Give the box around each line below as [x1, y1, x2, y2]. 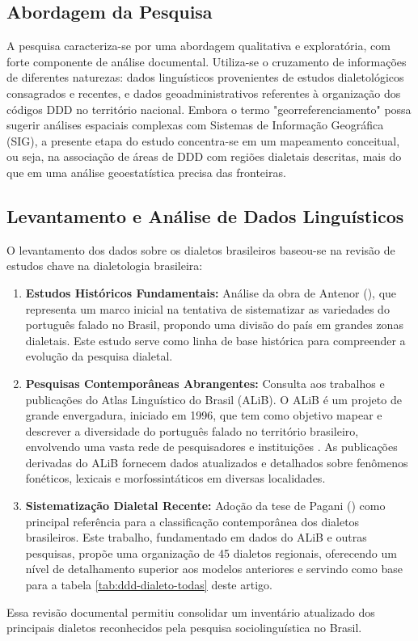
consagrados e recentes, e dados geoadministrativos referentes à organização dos [6, 84, 401, 101]
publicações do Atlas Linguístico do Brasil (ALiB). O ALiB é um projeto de [25, 390, 402, 407]
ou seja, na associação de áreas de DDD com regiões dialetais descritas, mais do [6, 148, 402, 165]
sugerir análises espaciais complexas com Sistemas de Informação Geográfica [6, 116, 384, 133]
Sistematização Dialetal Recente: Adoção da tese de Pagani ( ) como [25, 497, 386, 514]
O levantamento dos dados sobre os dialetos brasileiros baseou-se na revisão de [6, 241, 395, 258]
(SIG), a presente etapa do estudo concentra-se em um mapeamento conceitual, [6, 132, 400, 149]
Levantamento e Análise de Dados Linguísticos [6, 203, 404, 228]
